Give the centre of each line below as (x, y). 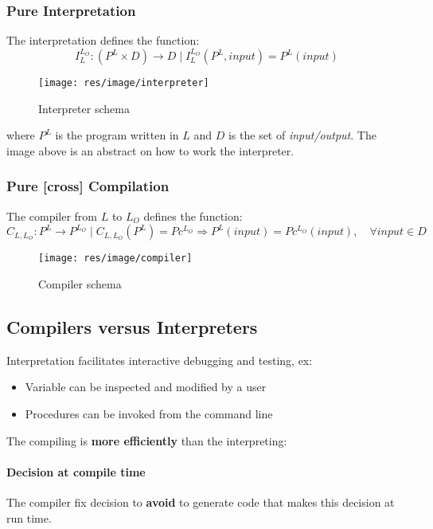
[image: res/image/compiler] (115, 259)
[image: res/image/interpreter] (124, 83)
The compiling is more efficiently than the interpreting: (147, 440)
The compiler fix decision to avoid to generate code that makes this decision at (201, 502)
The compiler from (52, 216)
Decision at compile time (76, 471)
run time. (29, 517)
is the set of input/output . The (302, 135)
